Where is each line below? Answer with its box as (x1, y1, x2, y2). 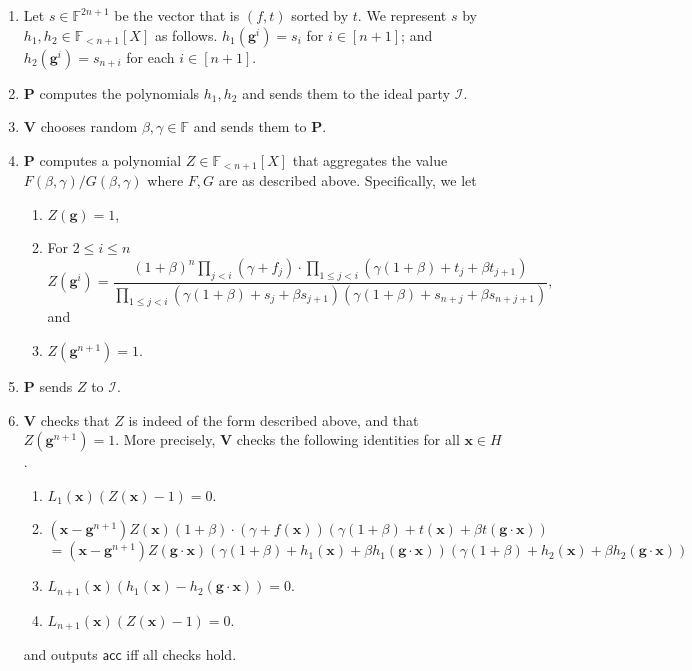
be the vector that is (114, 5, 240, 25)
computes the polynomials (39, 82, 200, 103)
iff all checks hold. (126, 644, 237, 665)
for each (126, 46, 175, 67)
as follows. (154, 24, 218, 45)
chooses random (40, 116, 138, 137)
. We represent (357, 5, 447, 25)
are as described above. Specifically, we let (218, 170, 477, 191)
